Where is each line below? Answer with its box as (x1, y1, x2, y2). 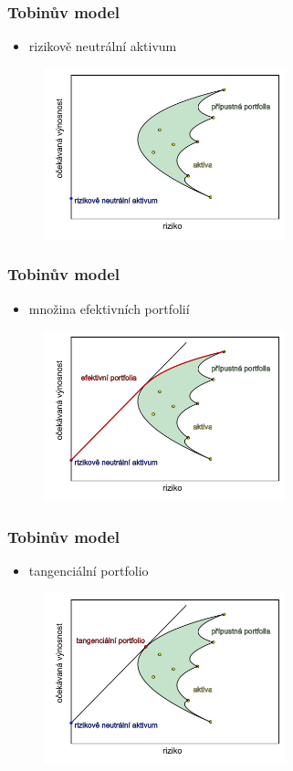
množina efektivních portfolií (28, 298, 190, 318)
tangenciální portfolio (28, 561, 149, 580)
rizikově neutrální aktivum (28, 36, 177, 56)
